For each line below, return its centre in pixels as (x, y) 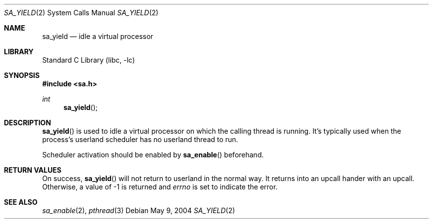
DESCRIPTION (28, 123)
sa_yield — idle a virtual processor (98, 36)
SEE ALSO (21, 202)
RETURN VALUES (33, 170)
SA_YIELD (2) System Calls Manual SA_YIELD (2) (81, 13)
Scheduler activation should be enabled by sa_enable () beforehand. (153, 155)
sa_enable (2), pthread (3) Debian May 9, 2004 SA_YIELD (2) (139, 210)
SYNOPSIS (22, 75)
